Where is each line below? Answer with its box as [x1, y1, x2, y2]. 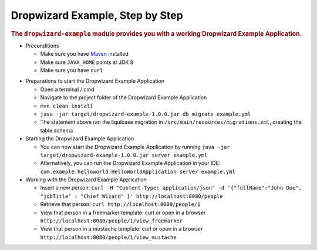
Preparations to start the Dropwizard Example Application [25, 77, 164, 85]
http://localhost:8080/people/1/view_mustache [40, 234, 177, 241]
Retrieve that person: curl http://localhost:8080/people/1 [40, 201, 201, 208]
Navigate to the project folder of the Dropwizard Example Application [40, 94, 207, 101]
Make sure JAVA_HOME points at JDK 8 [40, 59, 134, 66]
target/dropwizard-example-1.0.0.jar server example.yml [40, 151, 208, 158]
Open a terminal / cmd [40, 86, 95, 93]
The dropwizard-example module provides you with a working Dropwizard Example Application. [11, 29, 302, 38]
